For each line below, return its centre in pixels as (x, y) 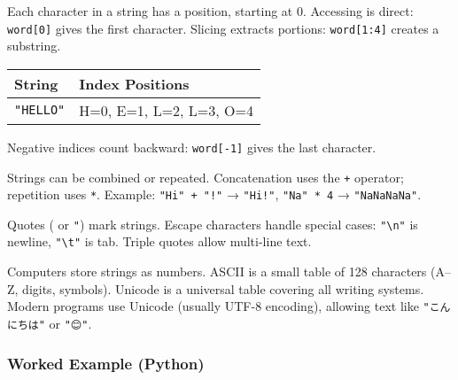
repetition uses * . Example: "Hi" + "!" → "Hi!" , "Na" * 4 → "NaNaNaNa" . (214, 194)
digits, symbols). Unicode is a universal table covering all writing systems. (223, 288)
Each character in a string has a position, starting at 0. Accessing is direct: (210, 11)
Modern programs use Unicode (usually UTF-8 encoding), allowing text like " (218, 306)
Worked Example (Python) (106, 363)
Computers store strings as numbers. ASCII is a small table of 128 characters (217, 271)
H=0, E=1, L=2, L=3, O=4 (166, 110)
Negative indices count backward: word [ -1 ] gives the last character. (192, 147)
